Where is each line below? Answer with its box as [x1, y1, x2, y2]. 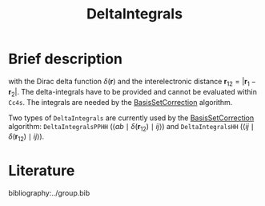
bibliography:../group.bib [8, 188, 90, 198]
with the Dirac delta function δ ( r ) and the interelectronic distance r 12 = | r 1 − [8, 76, 256, 88]
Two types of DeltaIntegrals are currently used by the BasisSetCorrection [8, 113, 255, 123]
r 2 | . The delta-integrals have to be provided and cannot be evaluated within [8, 87, 258, 99]
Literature [8, 162, 75, 180]
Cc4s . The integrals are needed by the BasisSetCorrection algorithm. [8, 97, 233, 107]
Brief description [8, 50, 122, 68]
